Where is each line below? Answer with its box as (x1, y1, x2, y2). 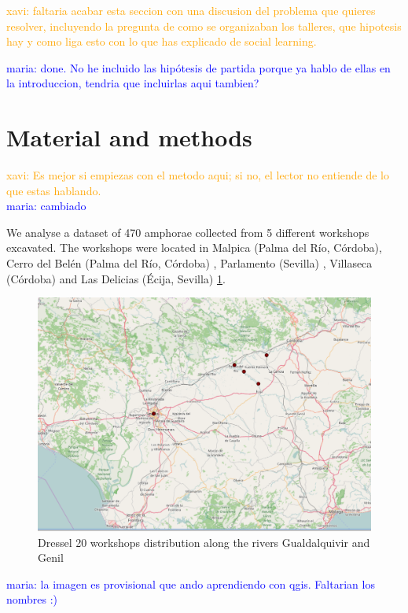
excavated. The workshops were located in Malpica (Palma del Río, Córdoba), (6, 239, 382, 256)
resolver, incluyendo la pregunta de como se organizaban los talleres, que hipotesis (6, 17, 402, 34)
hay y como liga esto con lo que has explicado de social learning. (6, 33, 317, 50)
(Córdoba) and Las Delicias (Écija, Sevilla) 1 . (6, 270, 226, 286)
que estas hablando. (6, 182, 101, 198)
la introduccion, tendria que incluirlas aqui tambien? (6, 75, 259, 91)
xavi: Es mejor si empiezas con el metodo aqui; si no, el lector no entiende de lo (6, 167, 390, 183)
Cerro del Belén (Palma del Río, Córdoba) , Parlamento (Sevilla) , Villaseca (6, 255, 373, 271)
